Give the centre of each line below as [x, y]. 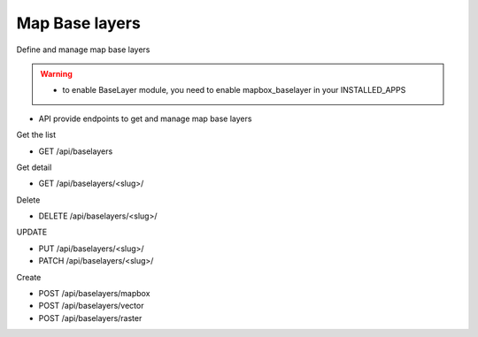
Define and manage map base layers [83, 50]
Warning [56, 73]
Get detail [34, 167]
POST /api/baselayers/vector [91, 306]
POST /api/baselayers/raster [90, 318]
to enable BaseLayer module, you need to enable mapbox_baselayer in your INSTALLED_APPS [234, 90]
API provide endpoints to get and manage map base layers [145, 119]
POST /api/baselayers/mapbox [94, 294]
